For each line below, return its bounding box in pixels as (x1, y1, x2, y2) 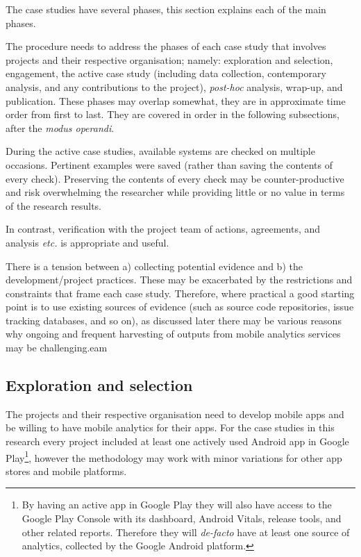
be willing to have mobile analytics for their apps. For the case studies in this (6, 420, 335, 435)
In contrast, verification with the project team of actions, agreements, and (6, 222, 321, 236)
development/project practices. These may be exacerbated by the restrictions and (6, 272, 353, 287)
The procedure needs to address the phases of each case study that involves (6, 39, 326, 53)
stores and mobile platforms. (6, 463, 127, 478)
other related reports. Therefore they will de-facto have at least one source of (22, 524, 350, 539)
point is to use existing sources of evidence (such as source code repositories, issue (6, 299, 354, 314)
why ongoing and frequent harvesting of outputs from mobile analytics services (6, 326, 341, 341)
